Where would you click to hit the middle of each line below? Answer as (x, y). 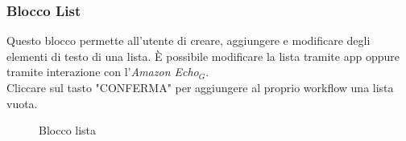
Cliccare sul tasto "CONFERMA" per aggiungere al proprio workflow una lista (200, 87)
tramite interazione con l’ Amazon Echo (103, 72)
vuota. (22, 103)
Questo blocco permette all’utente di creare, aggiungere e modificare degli (188, 40)
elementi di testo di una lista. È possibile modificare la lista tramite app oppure (203, 56)
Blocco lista (68, 130)
